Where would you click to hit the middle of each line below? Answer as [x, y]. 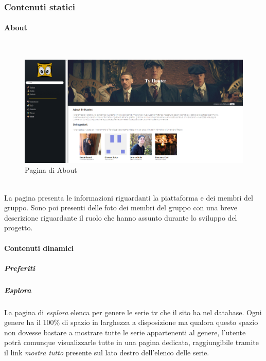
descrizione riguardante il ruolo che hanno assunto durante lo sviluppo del [121, 217]
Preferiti [20, 268]
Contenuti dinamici [39, 248]
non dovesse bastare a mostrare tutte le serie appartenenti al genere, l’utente [125, 332]
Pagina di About [51, 170]
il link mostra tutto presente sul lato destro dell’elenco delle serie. [107, 353]
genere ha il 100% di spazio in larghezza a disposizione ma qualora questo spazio [131, 322]
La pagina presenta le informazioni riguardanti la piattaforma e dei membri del [129, 197]
